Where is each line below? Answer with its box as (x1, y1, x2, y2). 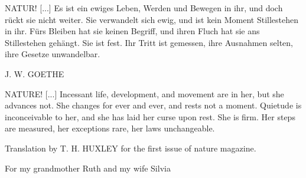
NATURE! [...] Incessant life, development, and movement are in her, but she (5, 87, 284, 100)
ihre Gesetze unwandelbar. (5, 48, 100, 60)
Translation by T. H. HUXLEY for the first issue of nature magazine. (5, 141, 256, 154)
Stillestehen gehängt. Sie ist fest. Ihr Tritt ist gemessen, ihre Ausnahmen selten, (5, 36, 293, 48)
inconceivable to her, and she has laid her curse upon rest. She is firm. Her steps (5, 110, 295, 123)
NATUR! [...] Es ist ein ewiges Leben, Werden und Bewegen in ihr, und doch (5, 2, 283, 14)
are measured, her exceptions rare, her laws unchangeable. (5, 122, 215, 134)
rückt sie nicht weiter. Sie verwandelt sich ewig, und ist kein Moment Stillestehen (5, 13, 298, 25)
